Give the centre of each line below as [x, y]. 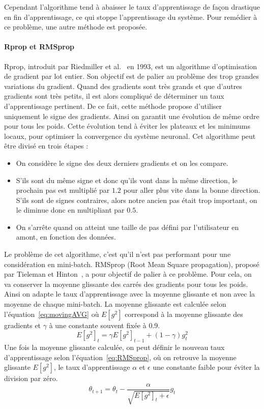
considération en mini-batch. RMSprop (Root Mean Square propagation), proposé [132, 264]
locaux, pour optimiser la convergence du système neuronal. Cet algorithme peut [130, 136]
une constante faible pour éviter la [206, 367]
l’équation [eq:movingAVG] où [52, 314]
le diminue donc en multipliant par [70, 210]
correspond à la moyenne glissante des [184, 314]
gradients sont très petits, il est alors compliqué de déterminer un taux [114, 96]
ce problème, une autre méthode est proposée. [76, 27]
